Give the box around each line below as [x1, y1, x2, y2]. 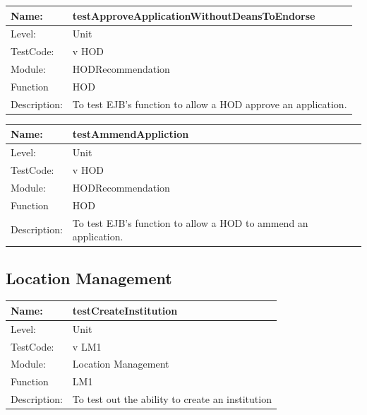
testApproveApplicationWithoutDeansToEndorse [72, 8, 315, 23]
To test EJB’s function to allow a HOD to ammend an [72, 215, 308, 230]
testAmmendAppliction [72, 127, 189, 141]
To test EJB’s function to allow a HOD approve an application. [72, 96, 347, 111]
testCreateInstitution [72, 303, 178, 317]
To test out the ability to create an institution [72, 392, 272, 407]
